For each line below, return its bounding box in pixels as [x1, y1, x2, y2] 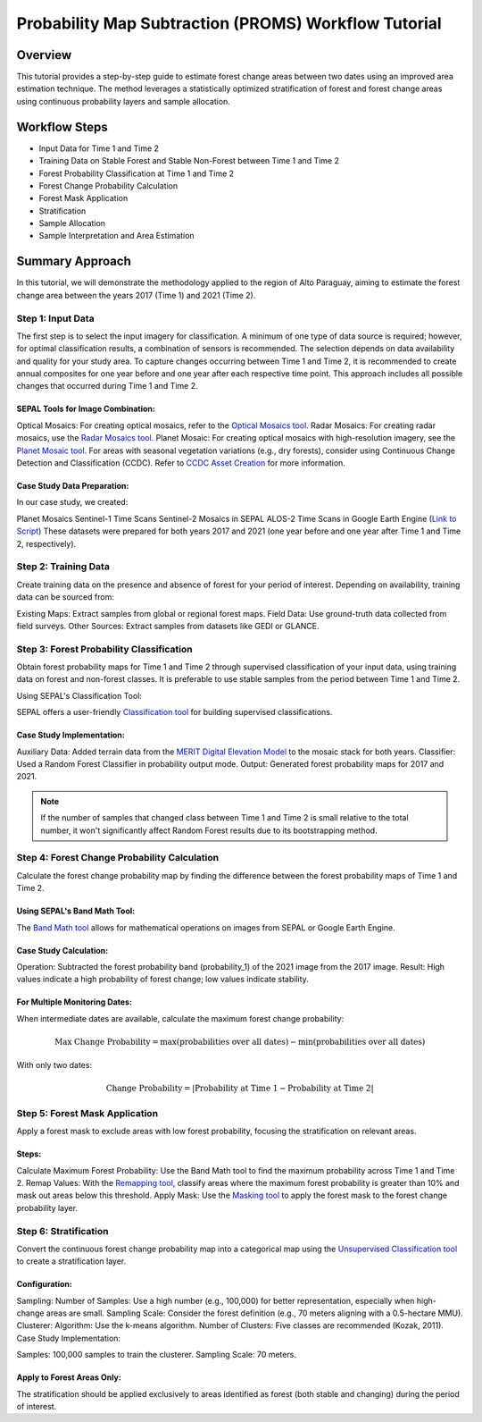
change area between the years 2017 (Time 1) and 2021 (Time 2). [16, 290, 256, 300]
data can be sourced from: [16, 592, 115, 602]
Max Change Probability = [54, 1037, 160, 1047]
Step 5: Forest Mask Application [16, 1106, 159, 1119]
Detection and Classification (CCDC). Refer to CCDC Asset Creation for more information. [16, 458, 345, 468]
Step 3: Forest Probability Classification [16, 643, 193, 655]
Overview [16, 47, 72, 63]
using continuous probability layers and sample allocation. [16, 96, 231, 106]
